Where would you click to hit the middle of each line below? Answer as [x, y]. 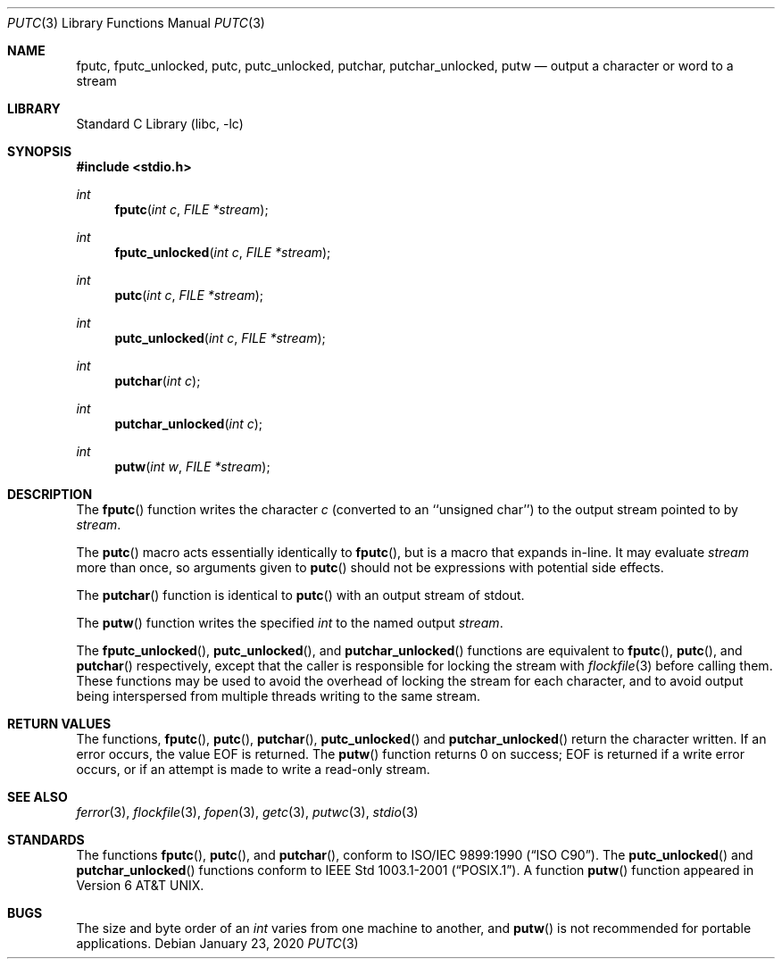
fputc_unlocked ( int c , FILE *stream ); [223, 252]
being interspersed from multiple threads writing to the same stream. [279, 696]
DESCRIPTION [50, 494]
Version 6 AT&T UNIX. [140, 885]
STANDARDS [46, 840]
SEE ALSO [37, 797]
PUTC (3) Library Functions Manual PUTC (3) [136, 23]
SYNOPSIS [40, 151]
